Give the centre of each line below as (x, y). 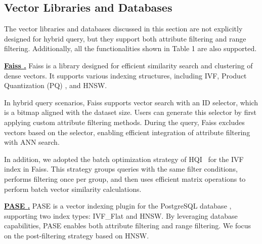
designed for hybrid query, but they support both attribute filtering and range (125, 38)
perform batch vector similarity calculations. (73, 189)
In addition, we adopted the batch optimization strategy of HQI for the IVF (124, 159)
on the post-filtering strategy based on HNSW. (77, 235)
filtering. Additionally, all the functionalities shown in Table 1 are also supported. (130, 48)
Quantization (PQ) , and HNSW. (56, 85)
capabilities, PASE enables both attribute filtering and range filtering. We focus (128, 226)
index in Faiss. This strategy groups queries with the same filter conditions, (121, 169)
